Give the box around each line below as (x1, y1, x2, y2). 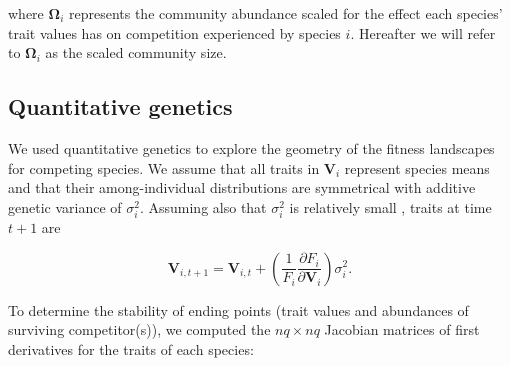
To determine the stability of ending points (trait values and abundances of (8, 299, 469, 320)
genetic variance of (8, 196, 122, 217)
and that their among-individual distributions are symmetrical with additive (8, 177, 476, 198)
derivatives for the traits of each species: (8, 338, 254, 359)
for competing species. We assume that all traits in (8, 157, 320, 178)
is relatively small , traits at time (289, 196, 492, 217)
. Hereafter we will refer (350, 22, 496, 43)
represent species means (344, 157, 490, 178)
